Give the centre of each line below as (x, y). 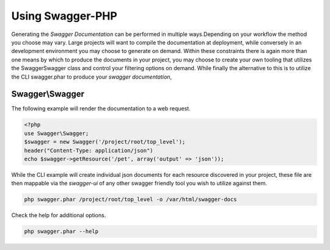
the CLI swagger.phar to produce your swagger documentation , (92, 77)
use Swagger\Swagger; (57, 133)
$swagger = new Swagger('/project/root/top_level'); (105, 142)
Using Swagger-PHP (64, 16)
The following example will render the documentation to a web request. (101, 109)
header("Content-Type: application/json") (89, 150)
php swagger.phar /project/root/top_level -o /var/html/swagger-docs (130, 199)
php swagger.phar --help (61, 231)
